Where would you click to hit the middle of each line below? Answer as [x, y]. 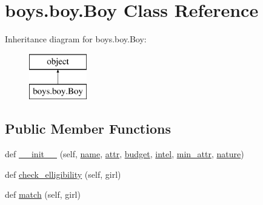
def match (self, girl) [43, 194]
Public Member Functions [88, 129]
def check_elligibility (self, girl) [63, 174]
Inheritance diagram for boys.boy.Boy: [76, 39]
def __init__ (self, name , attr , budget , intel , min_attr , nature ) [125, 154]
